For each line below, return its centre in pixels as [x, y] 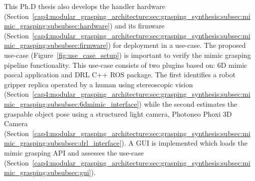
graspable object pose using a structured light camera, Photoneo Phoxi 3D [118, 113]
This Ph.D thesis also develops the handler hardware [85, 6]
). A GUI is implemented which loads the [184, 143]
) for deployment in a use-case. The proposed [177, 45]
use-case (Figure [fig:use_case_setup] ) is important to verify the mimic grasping [127, 55]
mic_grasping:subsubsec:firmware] [56, 45]
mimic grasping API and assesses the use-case [74, 152]
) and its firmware [137, 26]
